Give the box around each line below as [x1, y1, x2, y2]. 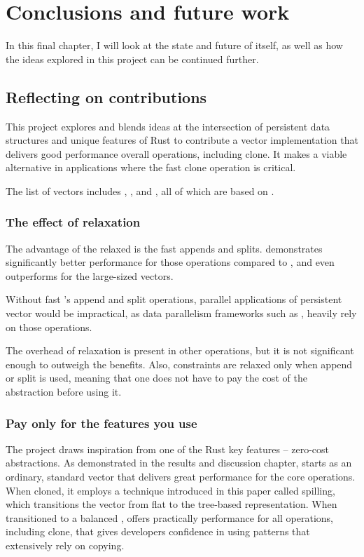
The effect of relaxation [6, 213, 141, 231]
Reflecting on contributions [6, 86, 207, 107]
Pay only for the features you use [6, 414, 197, 431]
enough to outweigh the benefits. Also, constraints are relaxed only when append [6, 356, 353, 371]
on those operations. [6, 319, 92, 334]
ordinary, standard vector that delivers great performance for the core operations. [6, 469, 356, 484]
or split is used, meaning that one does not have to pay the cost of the [6, 370, 307, 385]
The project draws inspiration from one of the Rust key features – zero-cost [6, 441, 329, 456]
